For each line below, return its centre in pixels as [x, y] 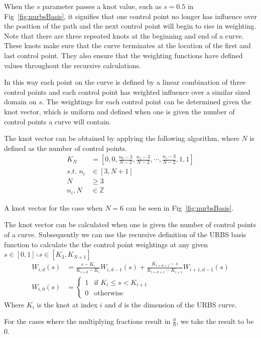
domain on [20, 102]
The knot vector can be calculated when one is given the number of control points [130, 224]
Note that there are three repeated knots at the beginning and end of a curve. [124, 35]
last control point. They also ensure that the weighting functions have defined [123, 55]
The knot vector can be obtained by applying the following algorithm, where [122, 138]
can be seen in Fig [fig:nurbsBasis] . [180, 207]
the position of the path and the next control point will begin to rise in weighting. [130, 26]
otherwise [109, 293]
